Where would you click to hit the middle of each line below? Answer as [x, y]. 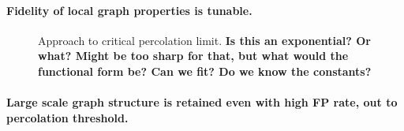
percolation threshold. [67, 117]
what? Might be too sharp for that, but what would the [193, 56]
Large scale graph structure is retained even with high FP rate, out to [202, 102]
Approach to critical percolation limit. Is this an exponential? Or [204, 40]
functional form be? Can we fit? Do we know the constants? [205, 71]
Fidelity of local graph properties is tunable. [129, 10]
